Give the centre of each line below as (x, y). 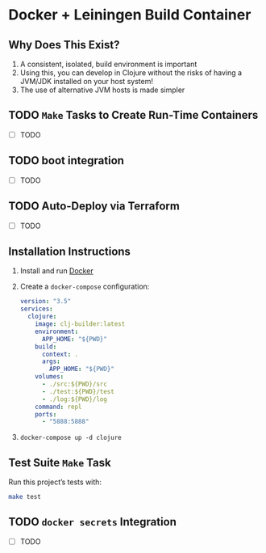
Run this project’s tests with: (55, 482)
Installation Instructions (70, 252)
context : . (60, 354)
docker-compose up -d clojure (71, 438)
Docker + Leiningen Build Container (130, 15)
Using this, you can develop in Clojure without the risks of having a (131, 73)
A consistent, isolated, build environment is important (108, 64)
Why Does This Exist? (64, 45)
